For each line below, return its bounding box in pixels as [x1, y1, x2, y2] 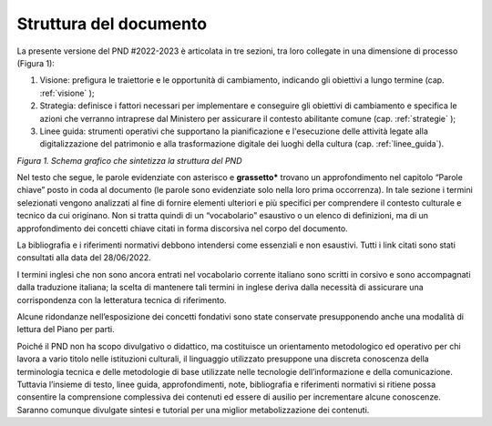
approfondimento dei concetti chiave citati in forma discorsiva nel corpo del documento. [16, 223, 348, 234]
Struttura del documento [16, 14, 208, 34]
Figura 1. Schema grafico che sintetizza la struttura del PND [16, 155, 242, 166]
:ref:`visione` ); [39, 87, 95, 98]
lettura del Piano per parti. [16, 324, 115, 335]
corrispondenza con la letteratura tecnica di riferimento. [16, 294, 227, 305]
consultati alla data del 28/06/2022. [16, 252, 152, 263]
